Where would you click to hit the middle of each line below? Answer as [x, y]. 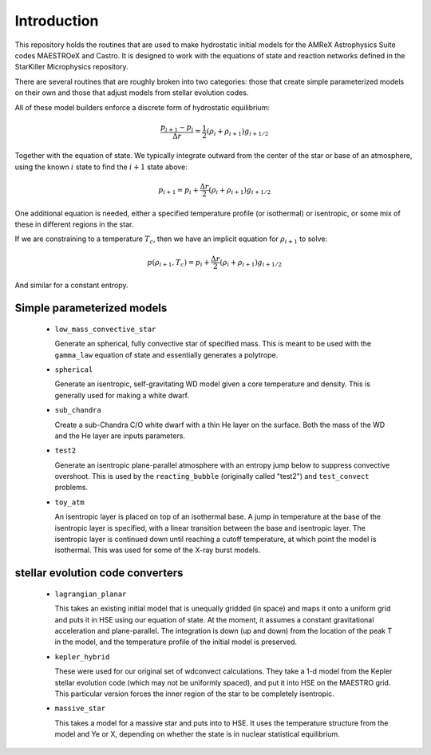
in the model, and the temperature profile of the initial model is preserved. [176, 642]
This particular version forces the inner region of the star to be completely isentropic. [194, 694]
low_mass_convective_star [105, 329]
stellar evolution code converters [99, 573]
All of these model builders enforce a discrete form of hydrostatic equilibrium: [142, 107]
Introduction [57, 21]
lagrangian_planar [91, 594]
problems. [71, 488]
